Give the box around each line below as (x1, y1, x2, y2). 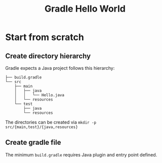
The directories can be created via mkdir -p (5, 119, 97, 125)
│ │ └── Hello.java (14, 93, 65, 98)
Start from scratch (5, 31, 85, 43)
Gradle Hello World (45, 3, 126, 15)
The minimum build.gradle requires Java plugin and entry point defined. (5, 151, 157, 157)
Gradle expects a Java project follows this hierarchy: (5, 65, 115, 71)
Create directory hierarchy (5, 52, 91, 60)
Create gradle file (5, 138, 62, 147)
